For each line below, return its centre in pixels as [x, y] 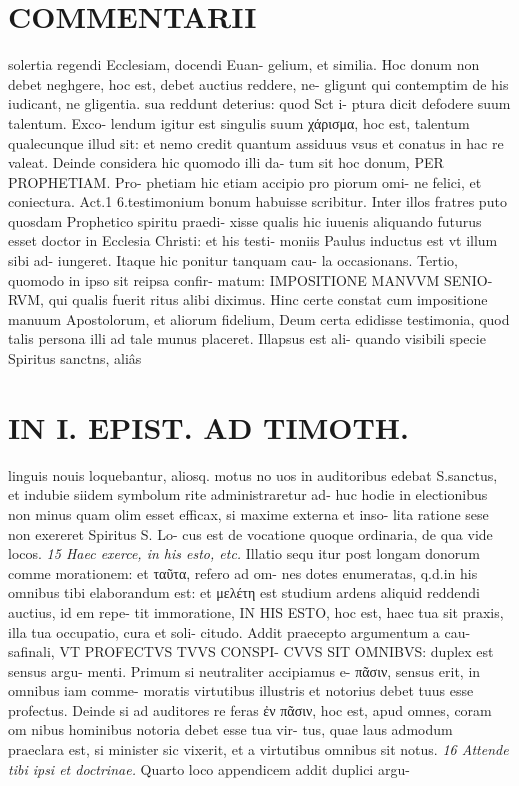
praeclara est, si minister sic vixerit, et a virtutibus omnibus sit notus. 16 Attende [258, 749]
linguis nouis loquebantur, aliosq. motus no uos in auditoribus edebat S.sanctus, [253, 474]
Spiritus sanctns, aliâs [75, 358]
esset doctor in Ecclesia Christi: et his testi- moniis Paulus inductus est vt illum [253, 240]
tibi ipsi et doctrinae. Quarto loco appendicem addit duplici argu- [209, 768]
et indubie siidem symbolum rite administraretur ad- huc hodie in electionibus [248, 494]
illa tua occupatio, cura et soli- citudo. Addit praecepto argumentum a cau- [239, 631]
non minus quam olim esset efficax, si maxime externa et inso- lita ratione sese [248, 513]
